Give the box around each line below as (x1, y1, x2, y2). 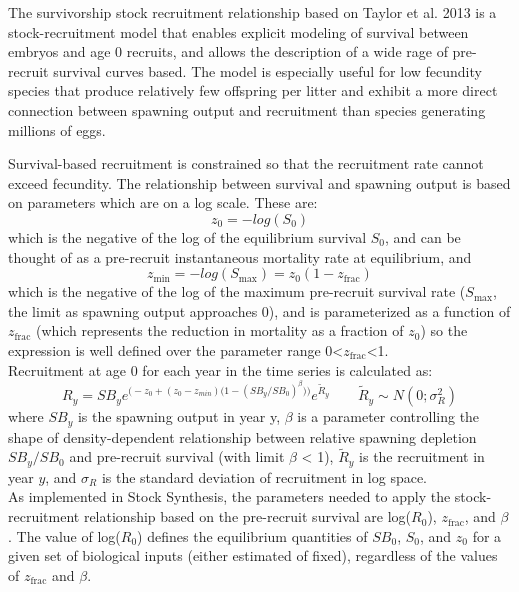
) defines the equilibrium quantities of (137, 525, 368, 546)
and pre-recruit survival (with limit (69, 446, 285, 467)
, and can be (384, 226, 461, 247)
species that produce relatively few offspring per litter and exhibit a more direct (8, 80, 498, 101)
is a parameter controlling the (297, 406, 480, 427)
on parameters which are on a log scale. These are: (8, 192, 318, 213)
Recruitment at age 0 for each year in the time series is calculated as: (8, 359, 433, 380)
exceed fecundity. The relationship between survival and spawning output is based (8, 172, 511, 193)
